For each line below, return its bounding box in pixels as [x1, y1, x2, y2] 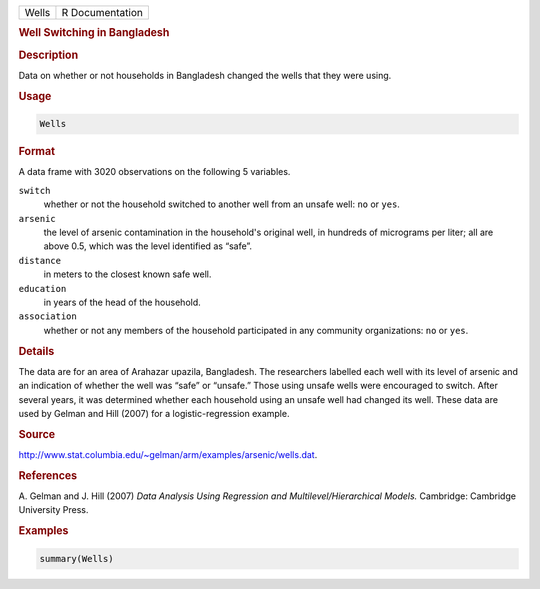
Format [18, 145, 55, 159]
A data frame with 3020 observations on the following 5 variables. [18, 166, 291, 178]
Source [18, 427, 56, 441]
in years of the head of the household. [43, 296, 202, 308]
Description [18, 48, 79, 62]
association [18, 311, 77, 322]
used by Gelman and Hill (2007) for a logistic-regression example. [18, 407, 290, 419]
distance [18, 255, 62, 266]
